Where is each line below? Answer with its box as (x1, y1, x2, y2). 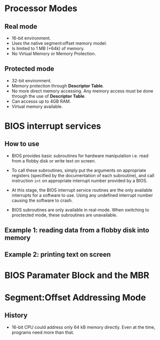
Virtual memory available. (11, 103, 63, 109)
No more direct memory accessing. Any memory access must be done (11, 88, 154, 94)
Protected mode (4, 65, 54, 73)
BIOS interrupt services (4, 121, 101, 131)
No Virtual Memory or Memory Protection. (11, 51, 96, 56)
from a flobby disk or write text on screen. (11, 158, 96, 163)
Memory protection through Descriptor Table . (11, 83, 104, 89)
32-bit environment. (11, 77, 52, 83)
